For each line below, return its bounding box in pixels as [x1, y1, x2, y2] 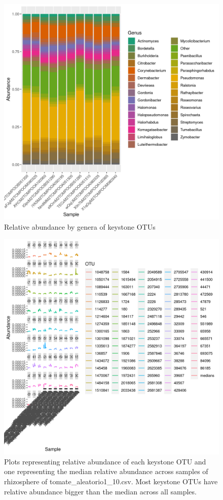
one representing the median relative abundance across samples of [4, 466, 208, 477]
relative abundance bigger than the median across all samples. [4, 486, 197, 496]
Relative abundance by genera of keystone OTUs [4, 221, 156, 232]
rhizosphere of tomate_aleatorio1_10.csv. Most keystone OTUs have [4, 476, 218, 486]
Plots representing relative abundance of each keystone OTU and [4, 456, 206, 466]
